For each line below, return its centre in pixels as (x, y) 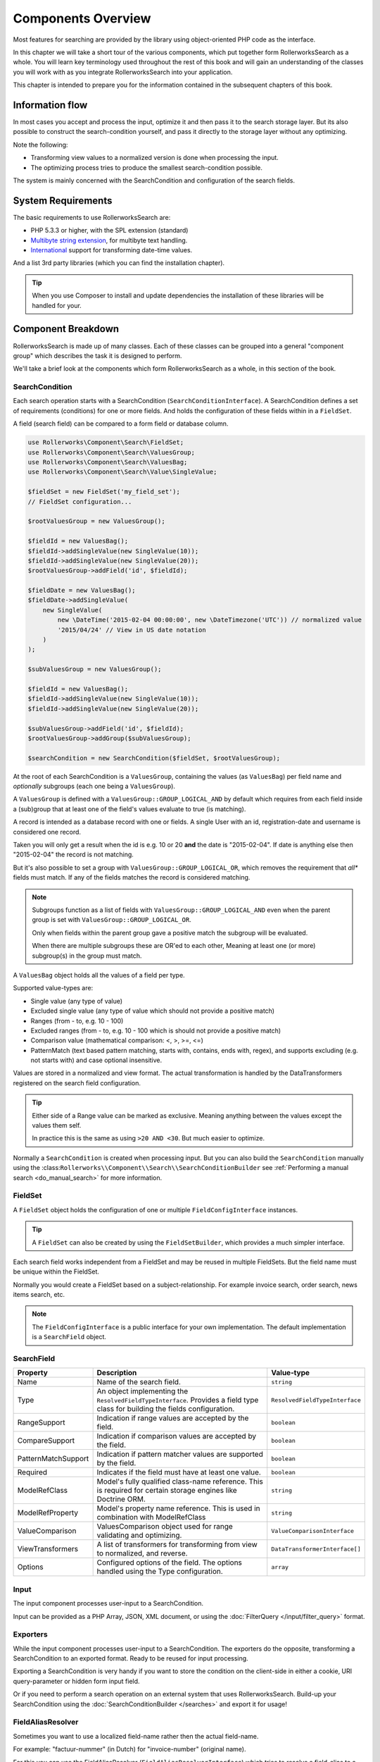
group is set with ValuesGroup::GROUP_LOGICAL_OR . (112, 920)
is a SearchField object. (69, 1337)
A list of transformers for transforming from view (177, 1545)
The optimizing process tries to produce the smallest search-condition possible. (147, 167)
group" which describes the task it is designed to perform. (97, 355)
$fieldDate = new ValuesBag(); (82, 591)
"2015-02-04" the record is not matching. (73, 855)
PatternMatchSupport (53, 1459)
